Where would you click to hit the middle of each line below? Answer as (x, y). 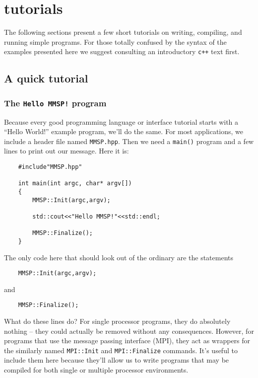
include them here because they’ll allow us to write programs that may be (117, 360)
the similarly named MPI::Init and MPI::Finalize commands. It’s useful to (121, 350)
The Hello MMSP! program (55, 103)
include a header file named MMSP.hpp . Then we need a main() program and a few (129, 141)
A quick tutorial (46, 78)
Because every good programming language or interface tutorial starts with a (121, 121)
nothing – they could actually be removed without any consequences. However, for (129, 331)
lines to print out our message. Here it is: (66, 151)
